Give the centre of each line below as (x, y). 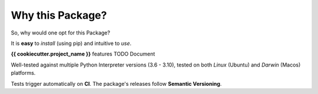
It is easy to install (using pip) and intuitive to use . (71, 43)
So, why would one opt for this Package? (60, 33)
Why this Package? (59, 15)
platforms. (23, 73)
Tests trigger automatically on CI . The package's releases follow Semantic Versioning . (116, 83)
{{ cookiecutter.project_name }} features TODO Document (83, 54)
